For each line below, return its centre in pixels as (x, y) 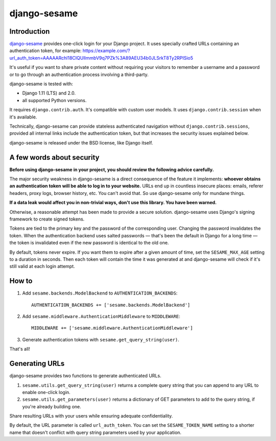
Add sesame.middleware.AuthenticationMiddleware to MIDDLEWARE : (101, 316)
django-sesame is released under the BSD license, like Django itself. (81, 142)
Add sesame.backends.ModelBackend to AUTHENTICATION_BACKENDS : (100, 293)
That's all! (20, 349)
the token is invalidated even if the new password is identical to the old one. (89, 243)
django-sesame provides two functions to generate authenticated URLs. (85, 376)
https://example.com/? (106, 51)
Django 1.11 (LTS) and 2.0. (49, 93)
